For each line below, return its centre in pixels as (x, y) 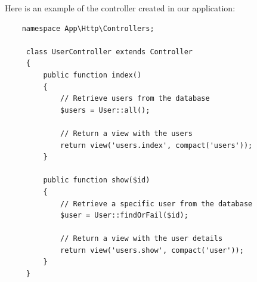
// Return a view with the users (126, 133)
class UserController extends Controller (109, 52)
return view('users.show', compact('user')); (152, 250)
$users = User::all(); (105, 110)
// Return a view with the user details (142, 239)
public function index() (92, 75)
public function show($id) (97, 180)
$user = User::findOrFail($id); (124, 216)
